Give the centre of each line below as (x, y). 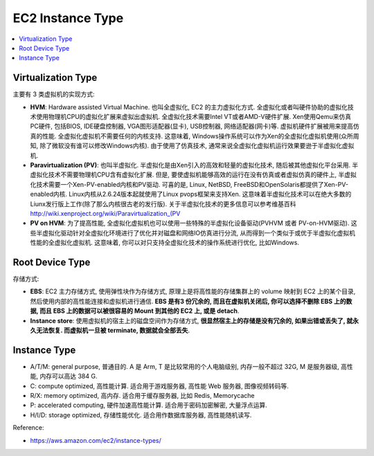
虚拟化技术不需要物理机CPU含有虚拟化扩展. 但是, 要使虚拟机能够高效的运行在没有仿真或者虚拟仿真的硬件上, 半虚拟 (193, 175)
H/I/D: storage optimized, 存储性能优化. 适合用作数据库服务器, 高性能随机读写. (141, 414)
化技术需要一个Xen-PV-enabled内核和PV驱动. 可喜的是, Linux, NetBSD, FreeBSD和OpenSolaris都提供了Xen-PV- (189, 184)
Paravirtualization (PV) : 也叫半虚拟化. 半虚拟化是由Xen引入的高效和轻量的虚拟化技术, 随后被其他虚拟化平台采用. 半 (194, 165)
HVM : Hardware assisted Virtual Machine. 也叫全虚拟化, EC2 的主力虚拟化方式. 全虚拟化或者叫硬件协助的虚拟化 (189, 107)
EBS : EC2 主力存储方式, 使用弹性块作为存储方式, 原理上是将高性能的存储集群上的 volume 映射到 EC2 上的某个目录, (193, 291)
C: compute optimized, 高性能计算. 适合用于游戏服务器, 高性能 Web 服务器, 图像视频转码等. (159, 386)
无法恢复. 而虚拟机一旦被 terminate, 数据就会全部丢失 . (113, 330)
